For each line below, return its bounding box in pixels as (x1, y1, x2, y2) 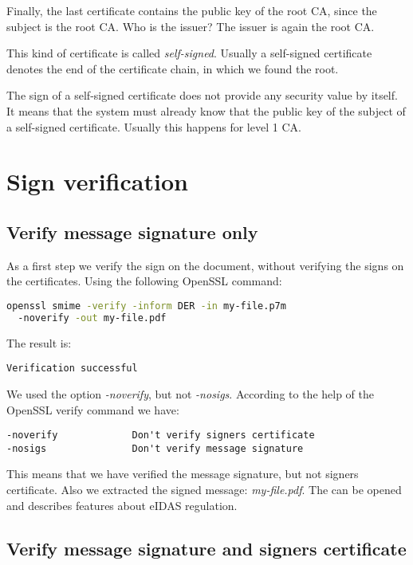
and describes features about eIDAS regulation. (6, 496, 238, 513)
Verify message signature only (6, 219, 258, 244)
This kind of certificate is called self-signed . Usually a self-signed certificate (6, 45, 372, 61)
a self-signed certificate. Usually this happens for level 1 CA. (6, 118, 301, 135)
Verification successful (6, 363, 138, 375)
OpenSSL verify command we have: (6, 401, 179, 418)
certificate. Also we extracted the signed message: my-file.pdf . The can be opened (6, 481, 402, 498)
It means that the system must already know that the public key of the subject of (6, 102, 406, 119)
